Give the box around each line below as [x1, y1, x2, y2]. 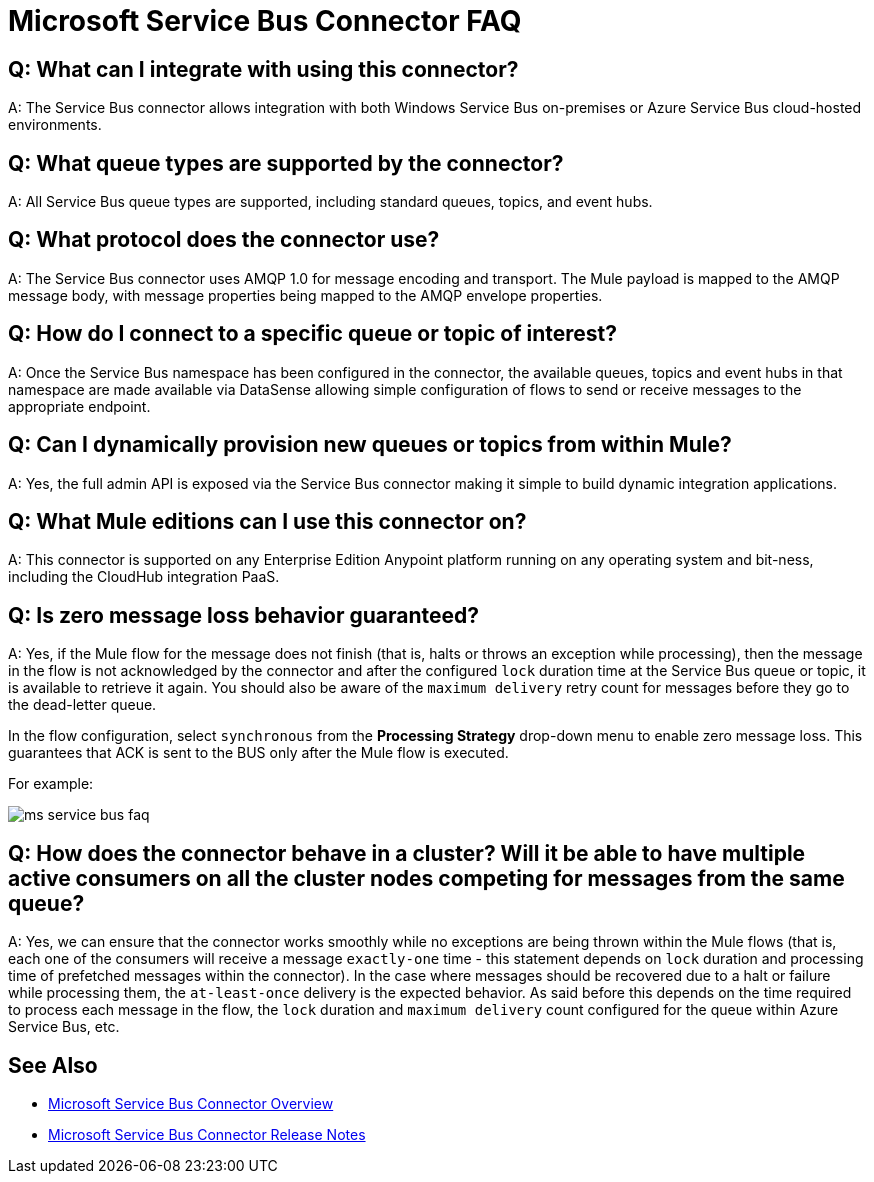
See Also [8, 1052, 98, 1078]
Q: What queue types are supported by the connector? [8, 150, 564, 176]
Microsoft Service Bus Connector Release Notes [48, 1125, 366, 1143]
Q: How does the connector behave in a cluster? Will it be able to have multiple [8, 840, 806, 866]
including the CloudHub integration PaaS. [8, 568, 280, 586]
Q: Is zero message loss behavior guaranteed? [8, 602, 480, 628]
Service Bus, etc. [8, 1018, 120, 1036]
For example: [8, 775, 94, 793]
